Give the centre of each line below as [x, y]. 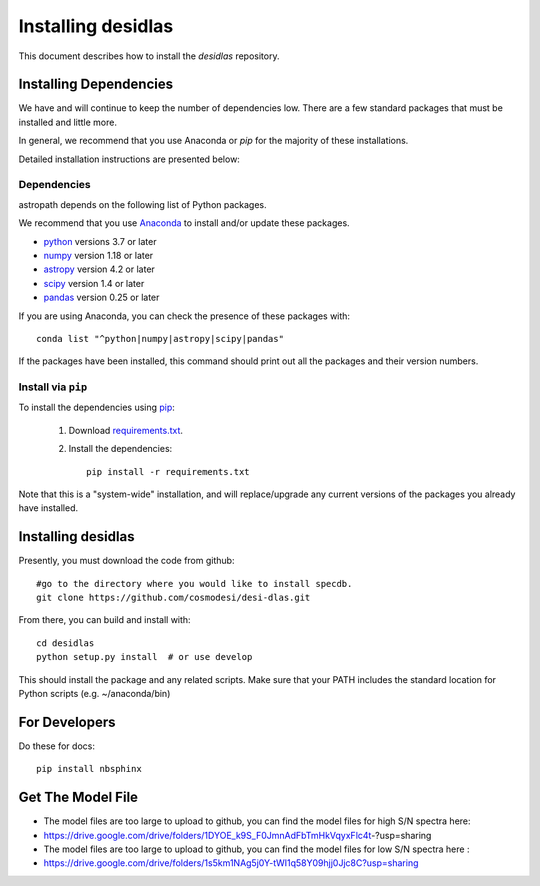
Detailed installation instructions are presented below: [129, 159]
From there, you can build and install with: [104, 620]
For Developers [67, 721]
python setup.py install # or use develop [144, 657]
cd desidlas [65, 643]
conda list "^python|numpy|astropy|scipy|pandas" [160, 338]
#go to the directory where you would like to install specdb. [194, 583]
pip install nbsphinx [89, 769]
